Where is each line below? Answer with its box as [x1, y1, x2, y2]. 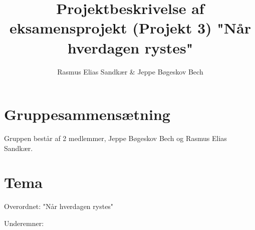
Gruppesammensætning [4, 104, 170, 124]
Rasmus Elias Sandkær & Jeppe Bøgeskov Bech [57, 66, 203, 76]
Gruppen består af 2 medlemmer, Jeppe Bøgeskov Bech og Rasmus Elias [4, 133, 227, 143]
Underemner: [4, 217, 44, 228]
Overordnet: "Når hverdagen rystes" [4, 201, 114, 211]
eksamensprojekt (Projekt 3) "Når [10, 17, 251, 38]
